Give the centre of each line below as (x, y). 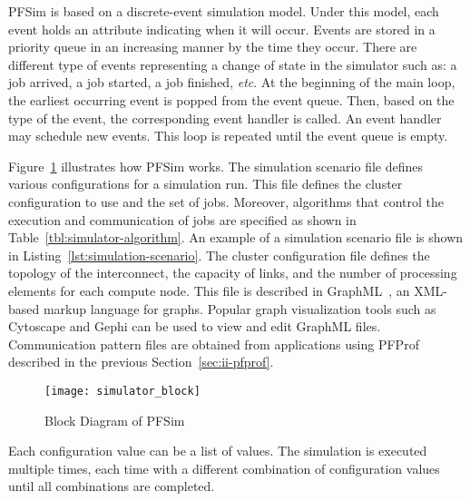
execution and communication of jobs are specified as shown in (182, 219)
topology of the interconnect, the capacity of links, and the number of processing (233, 273)
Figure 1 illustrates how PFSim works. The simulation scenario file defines (215, 166)
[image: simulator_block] (122, 391)
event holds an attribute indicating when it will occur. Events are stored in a (222, 29)
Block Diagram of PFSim (115, 420)
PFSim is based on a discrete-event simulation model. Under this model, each (224, 11)
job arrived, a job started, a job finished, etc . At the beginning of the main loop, (232, 82)
